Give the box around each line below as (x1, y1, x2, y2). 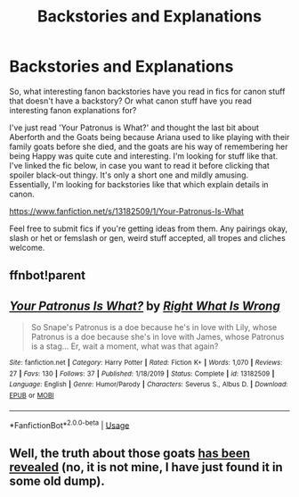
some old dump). (9, 473, 105, 488)
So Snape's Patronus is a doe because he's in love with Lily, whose (30, 322, 278, 333)
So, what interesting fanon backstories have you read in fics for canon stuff (9, 86, 286, 96)
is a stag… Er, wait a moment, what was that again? (30, 341, 219, 352)
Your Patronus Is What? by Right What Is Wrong (9, 298, 280, 313)
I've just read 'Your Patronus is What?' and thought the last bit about (9, 122, 260, 133)
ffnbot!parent (9, 268, 86, 283)
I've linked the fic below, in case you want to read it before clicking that (9, 160, 270, 170)
